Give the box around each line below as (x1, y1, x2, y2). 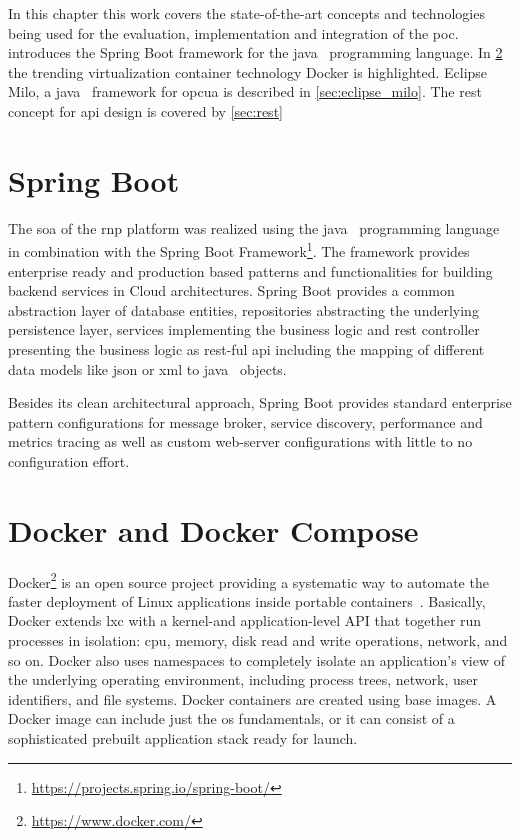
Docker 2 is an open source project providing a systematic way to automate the (8, 568, 489, 592)
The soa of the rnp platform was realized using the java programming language (8, 217, 500, 238)
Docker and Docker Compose (8, 509, 419, 550)
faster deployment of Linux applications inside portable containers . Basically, (8, 590, 486, 611)
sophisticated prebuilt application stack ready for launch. (8, 728, 358, 748)
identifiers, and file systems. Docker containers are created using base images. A (8, 688, 497, 709)
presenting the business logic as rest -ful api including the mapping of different (8, 338, 485, 359)
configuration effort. (8, 450, 130, 471)
